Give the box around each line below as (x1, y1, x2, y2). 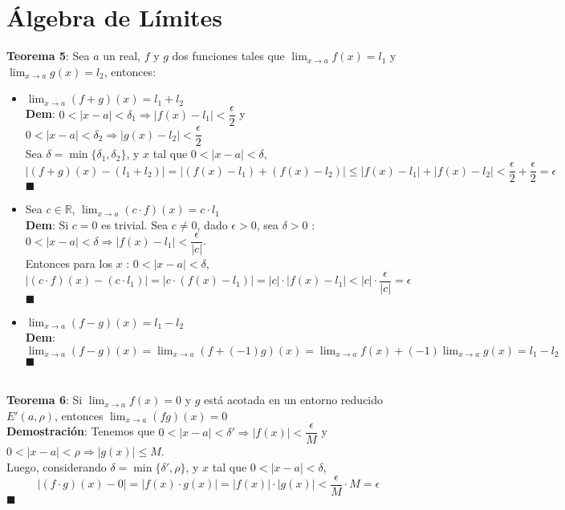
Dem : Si (25, 216, 69, 233)
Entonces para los (25, 255, 112, 272)
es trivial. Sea (101, 216, 169, 233)
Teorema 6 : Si (6, 391, 83, 408)
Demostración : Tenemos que (6, 423, 155, 439)
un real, (103, 47, 140, 64)
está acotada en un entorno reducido (204, 391, 384, 408)
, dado (197, 216, 228, 233)
